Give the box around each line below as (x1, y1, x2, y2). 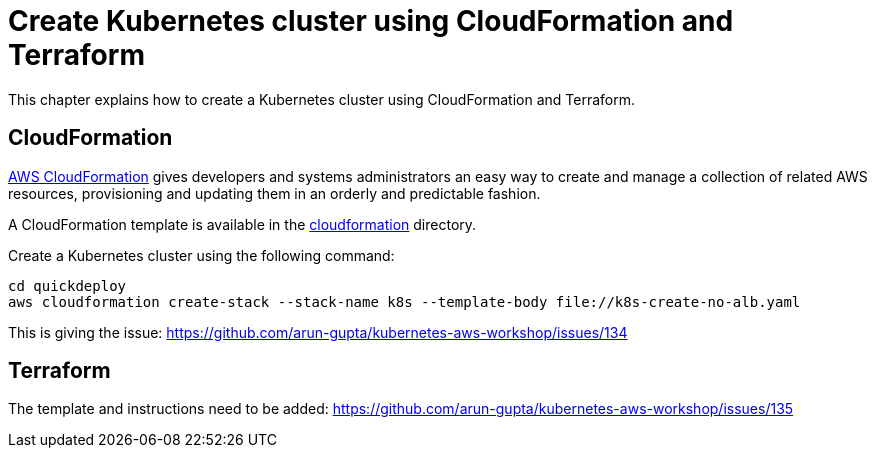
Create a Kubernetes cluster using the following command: (8, 246, 395, 264)
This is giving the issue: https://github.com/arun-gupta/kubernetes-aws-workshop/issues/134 (8, 323, 628, 341)
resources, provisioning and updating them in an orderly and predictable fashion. (8, 184, 541, 202)
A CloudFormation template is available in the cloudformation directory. (8, 215, 477, 233)
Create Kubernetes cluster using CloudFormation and (8, 4, 734, 38)
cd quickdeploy (8, 277, 127, 294)
